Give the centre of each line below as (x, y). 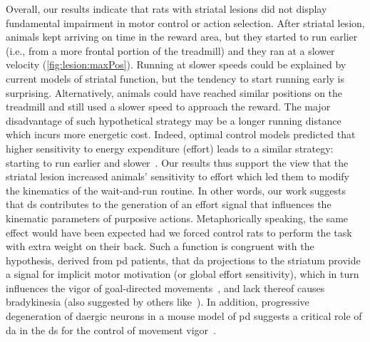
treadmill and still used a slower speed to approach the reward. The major (168, 107)
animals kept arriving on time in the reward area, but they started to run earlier (182, 37)
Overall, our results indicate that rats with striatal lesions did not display (166, 9)
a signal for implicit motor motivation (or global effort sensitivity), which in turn (183, 274)
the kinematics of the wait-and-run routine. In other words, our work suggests (176, 190)
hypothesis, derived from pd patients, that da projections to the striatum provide (183, 260)
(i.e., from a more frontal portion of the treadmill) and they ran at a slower (170, 50)
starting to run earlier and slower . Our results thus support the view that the (177, 162)
